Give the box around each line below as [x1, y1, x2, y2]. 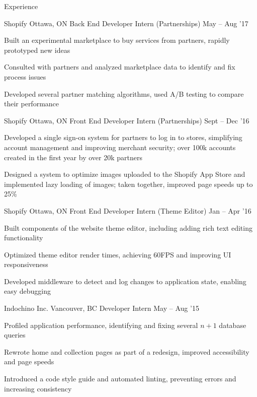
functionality [4, 232, 43, 243]
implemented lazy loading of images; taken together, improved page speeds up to [4, 178, 253, 189]
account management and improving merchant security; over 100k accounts [4, 142, 236, 152]
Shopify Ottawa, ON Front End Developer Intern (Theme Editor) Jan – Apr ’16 [4, 205, 251, 216]
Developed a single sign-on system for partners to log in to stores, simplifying [4, 132, 242, 143]
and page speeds [4, 356, 54, 367]
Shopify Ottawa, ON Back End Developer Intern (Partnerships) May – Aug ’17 [4, 18, 248, 28]
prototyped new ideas [4, 44, 70, 55]
